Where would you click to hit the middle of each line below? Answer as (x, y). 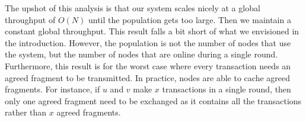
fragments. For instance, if (52, 89)
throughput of (30, 19)
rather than (26, 112)
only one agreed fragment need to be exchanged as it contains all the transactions (153, 100)
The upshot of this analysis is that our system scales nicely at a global (133, 8)
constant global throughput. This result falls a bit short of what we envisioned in (152, 31)
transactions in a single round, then (227, 89)
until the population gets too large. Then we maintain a (189, 19)
